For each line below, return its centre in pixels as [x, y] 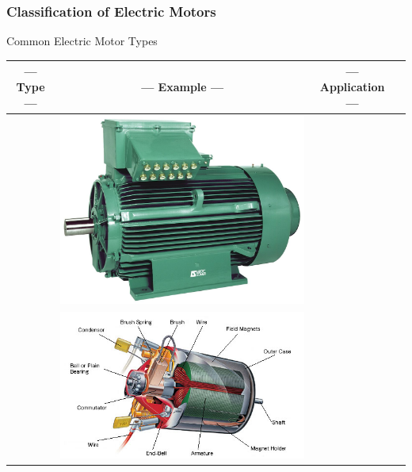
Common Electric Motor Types [82, 41]
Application [352, 86]
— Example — [183, 86]
